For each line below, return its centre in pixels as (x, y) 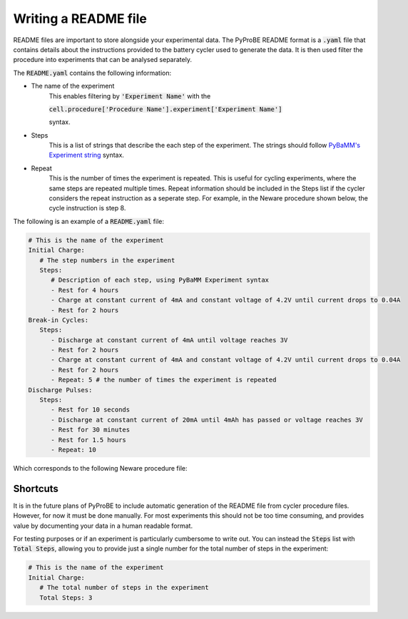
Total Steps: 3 (66, 598)
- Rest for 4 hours (85, 290)
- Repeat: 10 (73, 450)
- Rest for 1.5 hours (88, 440)
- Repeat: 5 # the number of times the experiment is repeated (164, 380)
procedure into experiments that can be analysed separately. (103, 60)
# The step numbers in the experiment (107, 260)
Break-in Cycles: (58, 320)
